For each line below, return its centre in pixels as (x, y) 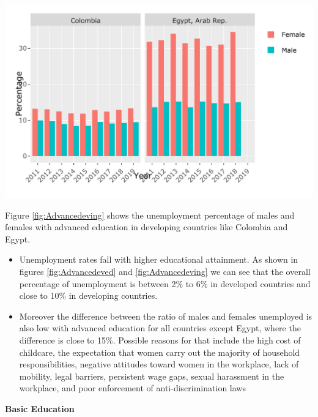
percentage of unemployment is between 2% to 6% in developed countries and (165, 283)
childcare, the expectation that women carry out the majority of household (160, 352)
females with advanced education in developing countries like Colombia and (146, 227)
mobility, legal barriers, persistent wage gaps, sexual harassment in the (152, 376)
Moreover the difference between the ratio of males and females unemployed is (166, 316)
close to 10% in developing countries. (88, 295)
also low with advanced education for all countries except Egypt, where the (160, 328)
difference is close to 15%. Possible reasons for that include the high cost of (160, 340)
